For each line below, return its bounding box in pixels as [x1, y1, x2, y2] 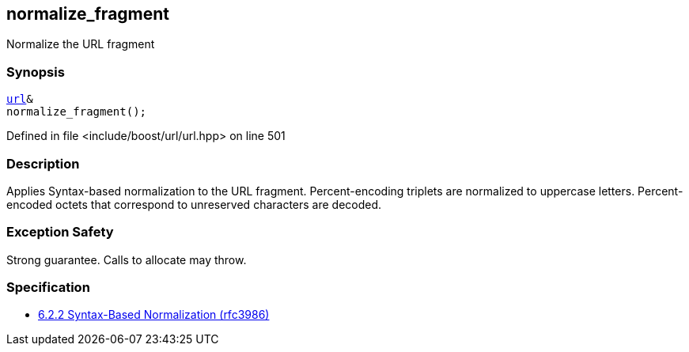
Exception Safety [6, 224, 114, 240]
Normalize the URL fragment [6, 37, 155, 51]
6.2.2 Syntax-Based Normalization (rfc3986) [38, 308, 270, 322]
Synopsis [6, 63, 65, 80]
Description [6, 155, 80, 172]
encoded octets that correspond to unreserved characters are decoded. [6, 197, 382, 211]
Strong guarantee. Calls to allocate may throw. [6, 252, 247, 267]
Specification [6, 279, 90, 296]
